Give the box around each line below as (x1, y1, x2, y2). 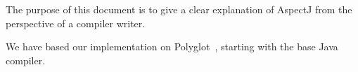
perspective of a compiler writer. (6, 15, 146, 30)
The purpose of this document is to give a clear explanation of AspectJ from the (6, 2, 352, 16)
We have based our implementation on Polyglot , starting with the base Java (6, 39, 338, 54)
